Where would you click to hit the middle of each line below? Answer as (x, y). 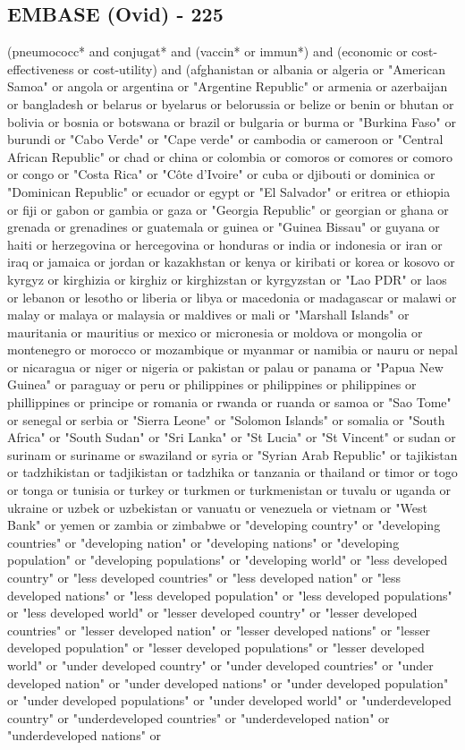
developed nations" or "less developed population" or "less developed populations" (230, 595)
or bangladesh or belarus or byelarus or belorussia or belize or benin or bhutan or (231, 103)
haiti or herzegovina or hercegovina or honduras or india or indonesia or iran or (225, 244)
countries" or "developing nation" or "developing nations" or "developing (203, 542)
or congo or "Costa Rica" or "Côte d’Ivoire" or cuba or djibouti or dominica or (221, 174)
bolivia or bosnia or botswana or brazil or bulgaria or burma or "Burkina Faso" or (232, 121)
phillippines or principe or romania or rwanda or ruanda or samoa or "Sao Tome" (229, 402)
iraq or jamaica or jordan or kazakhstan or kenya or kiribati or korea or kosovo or (231, 262)
